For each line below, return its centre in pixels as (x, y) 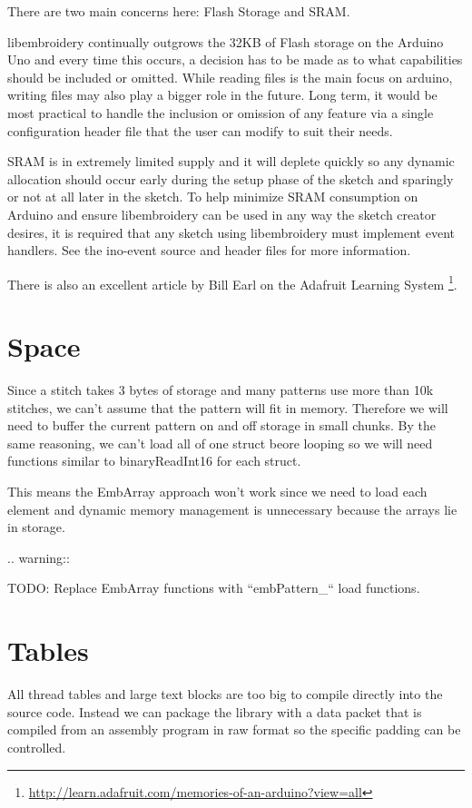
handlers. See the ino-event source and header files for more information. (209, 250)
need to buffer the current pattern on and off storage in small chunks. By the (221, 425)
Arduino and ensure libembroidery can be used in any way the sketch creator (222, 214)
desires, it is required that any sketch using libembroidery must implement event (231, 232)
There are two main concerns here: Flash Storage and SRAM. (179, 11)
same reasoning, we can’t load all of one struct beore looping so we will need (220, 443)
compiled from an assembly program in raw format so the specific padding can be (234, 729)
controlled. (37, 747)
